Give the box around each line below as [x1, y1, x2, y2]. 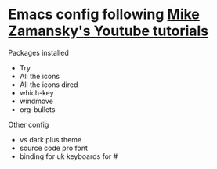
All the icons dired [19, 80, 78, 89]
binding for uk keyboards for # [19, 151, 118, 161]
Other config [8, 120, 49, 129]
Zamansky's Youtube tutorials [8, 22, 209, 40]
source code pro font [19, 143, 89, 153]
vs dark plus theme [19, 135, 82, 144]
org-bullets [19, 104, 56, 114]
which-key [19, 88, 54, 97]
